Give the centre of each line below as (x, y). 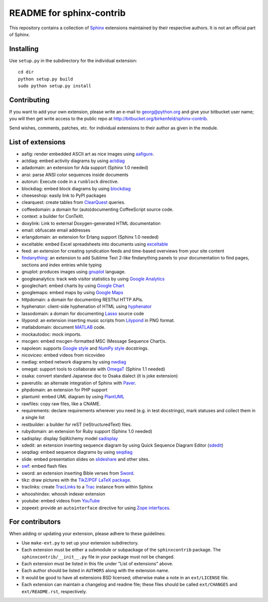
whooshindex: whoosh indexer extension (63, 494)
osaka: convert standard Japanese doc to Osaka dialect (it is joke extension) (100, 376)
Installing (24, 49)
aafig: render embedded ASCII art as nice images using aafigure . (88, 154)
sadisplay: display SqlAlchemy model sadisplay (70, 438)
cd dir (26, 72)
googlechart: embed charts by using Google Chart (73, 286)
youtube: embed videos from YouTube (61, 501)
